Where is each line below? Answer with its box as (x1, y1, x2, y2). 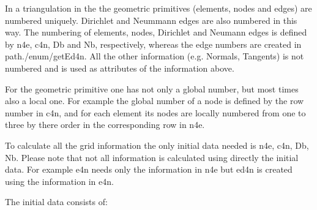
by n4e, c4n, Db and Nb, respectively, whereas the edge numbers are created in (5, 37, 302, 50)
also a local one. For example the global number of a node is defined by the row (5, 94, 304, 107)
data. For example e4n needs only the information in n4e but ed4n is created (5, 163, 293, 176)
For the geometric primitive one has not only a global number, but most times (5, 82, 299, 95)
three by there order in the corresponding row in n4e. (5, 118, 205, 131)
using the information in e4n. (5, 174, 114, 187)
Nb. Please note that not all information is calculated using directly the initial (5, 151, 299, 163)
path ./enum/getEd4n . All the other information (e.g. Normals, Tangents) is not (5, 50, 304, 62)
